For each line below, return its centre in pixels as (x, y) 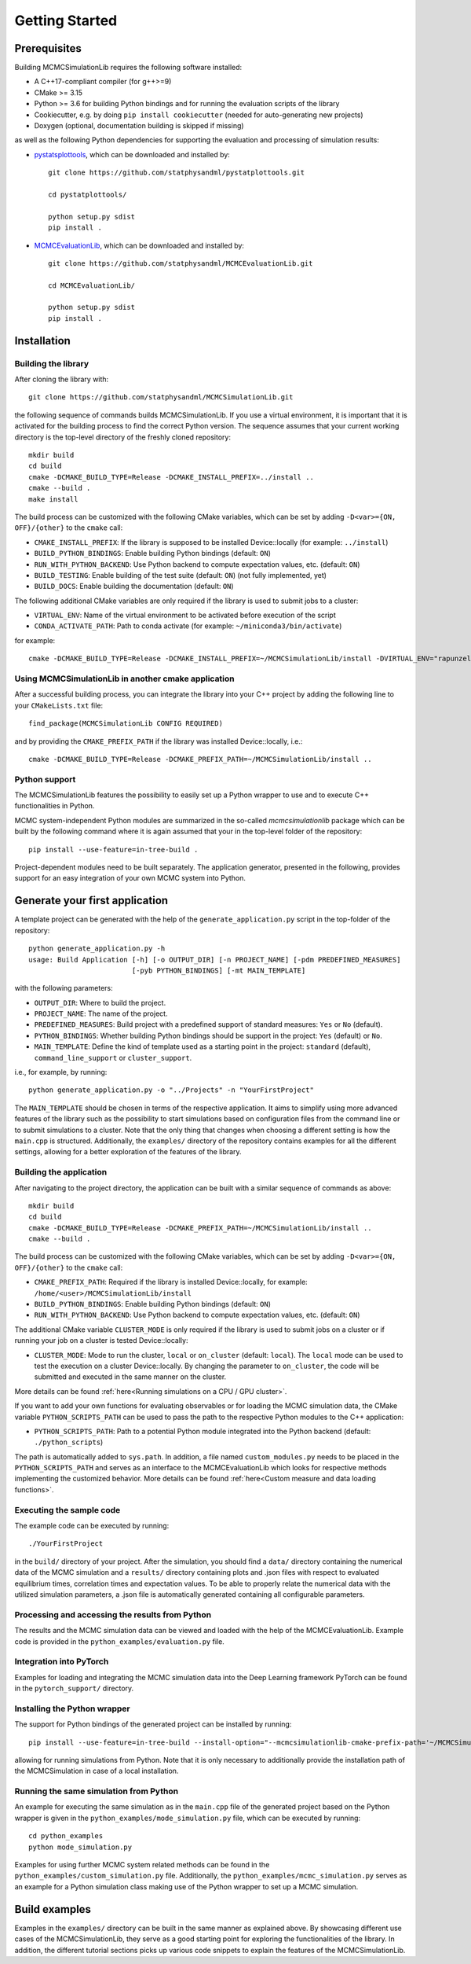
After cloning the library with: (62, 379)
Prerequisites (48, 48)
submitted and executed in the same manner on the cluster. (130, 1377)
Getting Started (66, 20)
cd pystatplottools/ (88, 194)
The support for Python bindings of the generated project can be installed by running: (153, 1724)
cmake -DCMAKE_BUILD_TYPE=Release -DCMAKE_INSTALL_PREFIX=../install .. (171, 477)
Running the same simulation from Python (97, 1791)
